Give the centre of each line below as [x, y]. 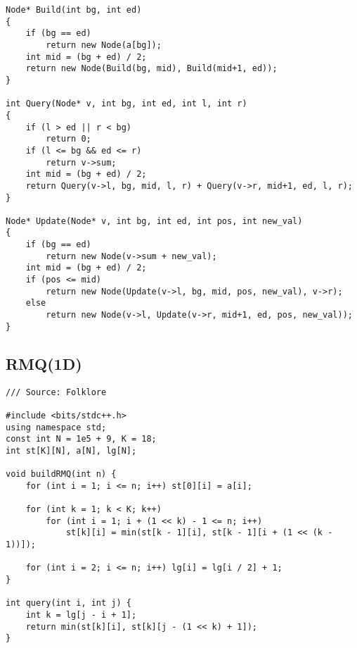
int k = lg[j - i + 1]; [81, 615]
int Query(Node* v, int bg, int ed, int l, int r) [126, 104]
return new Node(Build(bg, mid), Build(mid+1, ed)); [151, 69]
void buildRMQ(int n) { [61, 474]
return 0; [69, 139]
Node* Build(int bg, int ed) [74, 10]
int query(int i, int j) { [69, 603]
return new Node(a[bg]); [104, 45]
